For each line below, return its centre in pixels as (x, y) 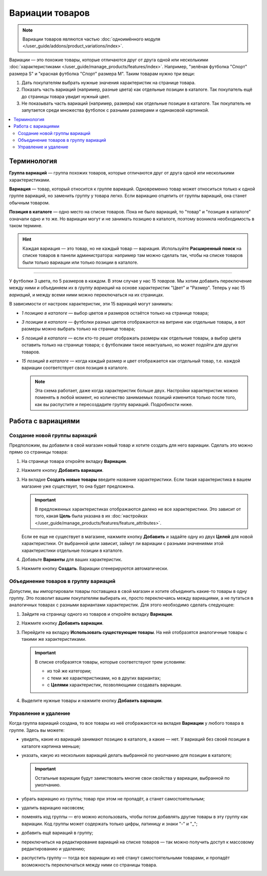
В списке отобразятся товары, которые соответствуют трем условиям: (110, 662)
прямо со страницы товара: (39, 452)
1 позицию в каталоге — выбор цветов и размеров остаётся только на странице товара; (115, 313)
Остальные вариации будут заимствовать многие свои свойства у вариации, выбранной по (132, 778)
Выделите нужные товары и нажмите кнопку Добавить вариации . (92, 701)
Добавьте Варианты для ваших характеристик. (72, 560)
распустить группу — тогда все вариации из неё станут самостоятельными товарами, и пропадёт (126, 858)
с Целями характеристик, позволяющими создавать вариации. (115, 685)
